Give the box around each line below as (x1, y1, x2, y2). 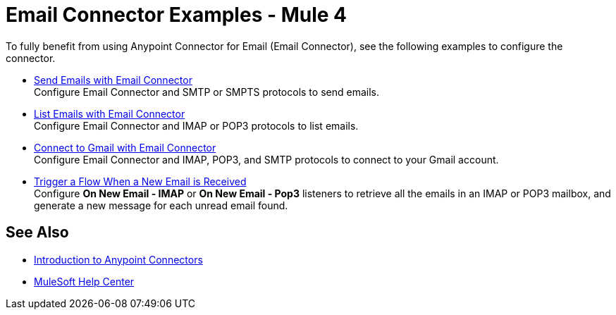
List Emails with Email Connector (34, 107, 185, 120)
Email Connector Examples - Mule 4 (6, 3, 347, 27)
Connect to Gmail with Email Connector (34, 141, 216, 154)
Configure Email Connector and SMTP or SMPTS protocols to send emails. (34, 85, 379, 98)
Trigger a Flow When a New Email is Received (34, 175, 247, 187)
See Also (6, 223, 69, 242)
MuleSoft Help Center (34, 275, 135, 288)
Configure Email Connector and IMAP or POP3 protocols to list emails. (34, 119, 359, 132)
